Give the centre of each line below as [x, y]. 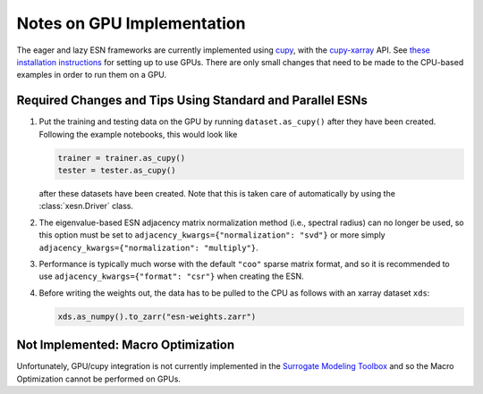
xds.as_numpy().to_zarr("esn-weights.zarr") [157, 316]
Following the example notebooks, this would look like [138, 134]
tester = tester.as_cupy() [117, 170]
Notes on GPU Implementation [131, 23]
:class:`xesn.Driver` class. [86, 206]
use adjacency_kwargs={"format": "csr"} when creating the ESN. [171, 276]
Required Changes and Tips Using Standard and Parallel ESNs [192, 101]
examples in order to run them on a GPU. [92, 75]
